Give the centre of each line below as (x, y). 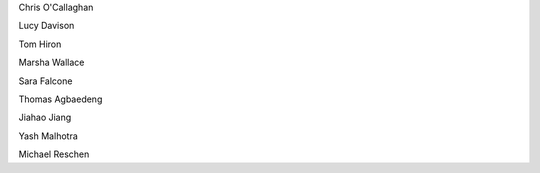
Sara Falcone (45, 81)
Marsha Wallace (51, 62)
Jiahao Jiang (45, 117)
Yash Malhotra (48, 136)
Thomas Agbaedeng (60, 99)
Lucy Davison (46, 26)
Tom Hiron (40, 44)
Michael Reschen (54, 154)
